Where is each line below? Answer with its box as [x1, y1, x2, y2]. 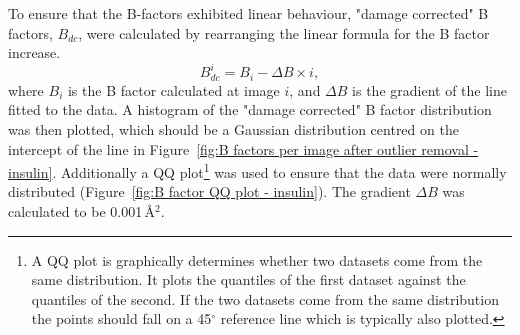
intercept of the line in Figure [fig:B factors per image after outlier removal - [8, 138, 479, 159]
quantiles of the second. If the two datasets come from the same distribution [31, 288, 499, 309]
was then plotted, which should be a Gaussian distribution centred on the [8, 118, 459, 139]
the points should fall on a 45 [31, 308, 212, 329]
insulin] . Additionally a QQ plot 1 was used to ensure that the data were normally [8, 159, 507, 182]
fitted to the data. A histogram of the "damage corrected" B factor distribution [8, 99, 492, 120]
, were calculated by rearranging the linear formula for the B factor [78, 22, 490, 43]
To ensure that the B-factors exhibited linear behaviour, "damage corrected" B [8, 3, 489, 23]
